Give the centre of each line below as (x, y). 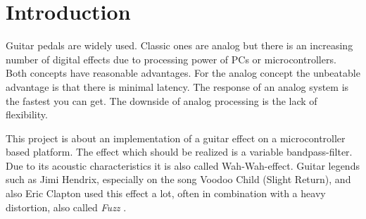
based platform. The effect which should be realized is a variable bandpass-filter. (179, 152)
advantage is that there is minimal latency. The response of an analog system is (177, 86)
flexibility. (27, 114)
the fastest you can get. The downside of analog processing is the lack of (162, 100)
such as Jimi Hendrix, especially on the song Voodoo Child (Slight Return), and (178, 179)
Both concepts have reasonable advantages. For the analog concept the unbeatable (183, 73)
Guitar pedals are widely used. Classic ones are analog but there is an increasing (179, 45)
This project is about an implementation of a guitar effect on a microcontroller (176, 138)
